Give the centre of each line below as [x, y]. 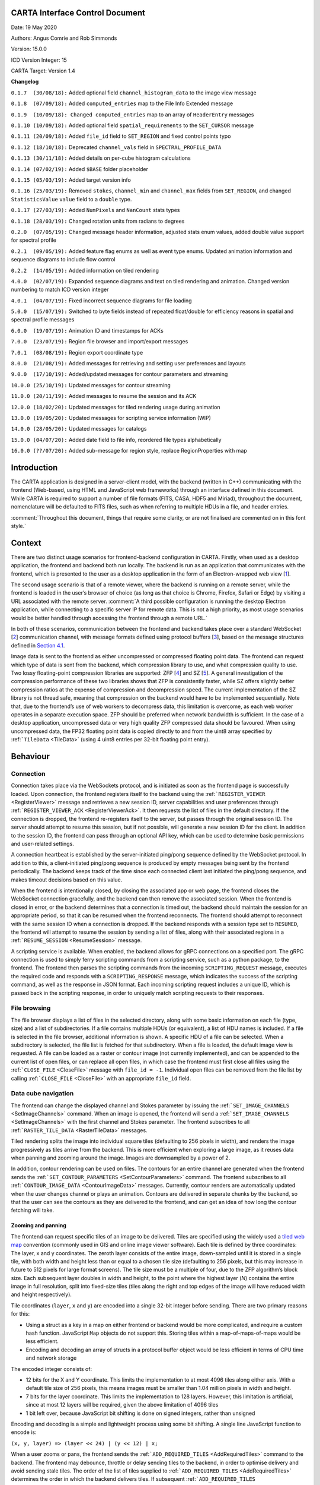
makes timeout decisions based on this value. [67, 880]
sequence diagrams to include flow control [63, 260]
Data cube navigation [42, 1094]
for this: [20, 1314]
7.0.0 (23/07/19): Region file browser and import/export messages [100, 342]
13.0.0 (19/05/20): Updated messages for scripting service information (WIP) [111, 418]
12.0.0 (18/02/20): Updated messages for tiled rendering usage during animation [116, 407]
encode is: [24, 1432]
